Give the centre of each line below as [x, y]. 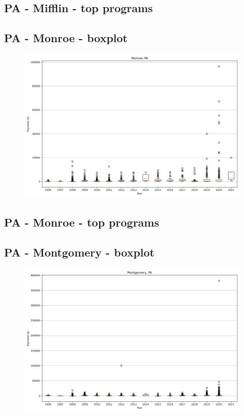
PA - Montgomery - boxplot [79, 252]
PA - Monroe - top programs [82, 222]
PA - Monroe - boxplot [66, 38]
